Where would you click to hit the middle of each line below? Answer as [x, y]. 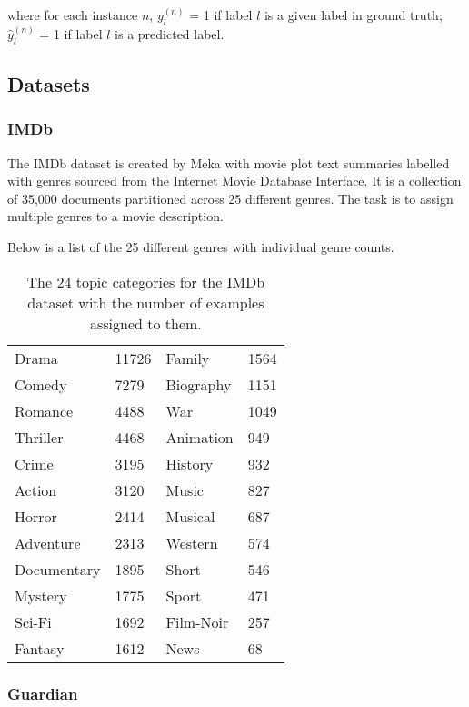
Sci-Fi [33, 621]
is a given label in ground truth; [353, 15]
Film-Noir [197, 621]
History [190, 463]
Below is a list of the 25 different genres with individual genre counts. [201, 246]
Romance [44, 410]
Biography [199, 384]
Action [36, 490]
